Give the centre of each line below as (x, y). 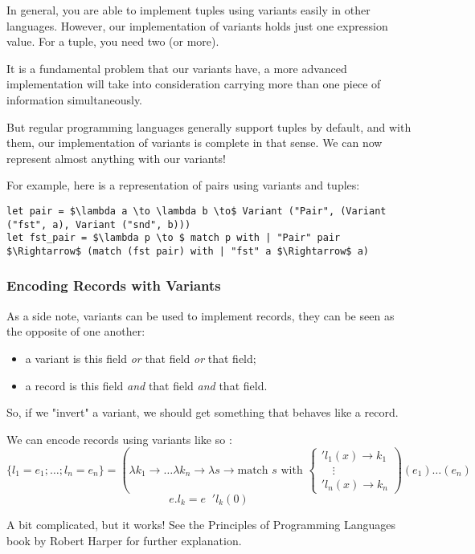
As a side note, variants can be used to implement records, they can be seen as (201, 315)
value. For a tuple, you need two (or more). (113, 41)
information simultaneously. (75, 99)
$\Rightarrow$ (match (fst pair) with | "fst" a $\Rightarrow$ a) (188, 251)
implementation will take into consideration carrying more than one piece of (194, 84)
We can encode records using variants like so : (119, 439)
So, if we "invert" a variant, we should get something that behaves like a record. (203, 412)
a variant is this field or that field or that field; (141, 358)
